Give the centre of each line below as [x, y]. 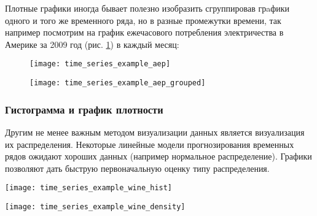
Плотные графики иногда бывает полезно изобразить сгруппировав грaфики [147, 8]
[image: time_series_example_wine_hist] [89, 188]
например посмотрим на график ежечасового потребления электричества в [144, 32]
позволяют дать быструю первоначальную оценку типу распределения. [137, 168]
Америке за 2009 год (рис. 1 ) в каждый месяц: [92, 44]
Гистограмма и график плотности [84, 109]
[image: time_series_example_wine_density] [95, 206]
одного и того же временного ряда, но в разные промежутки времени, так [143, 20]
